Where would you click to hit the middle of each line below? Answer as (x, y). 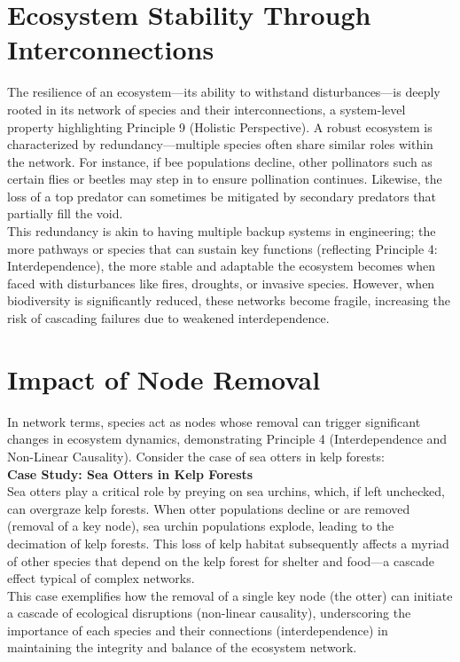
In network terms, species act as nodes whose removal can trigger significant (214, 421)
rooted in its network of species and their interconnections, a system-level (207, 109)
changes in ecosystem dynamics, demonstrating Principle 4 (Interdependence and (227, 439)
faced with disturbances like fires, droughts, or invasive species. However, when (221, 283)
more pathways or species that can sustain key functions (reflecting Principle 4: (222, 248)
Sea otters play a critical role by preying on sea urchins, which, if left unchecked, (226, 491)
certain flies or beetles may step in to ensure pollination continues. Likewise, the (225, 179)
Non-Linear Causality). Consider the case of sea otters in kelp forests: (196, 456)
